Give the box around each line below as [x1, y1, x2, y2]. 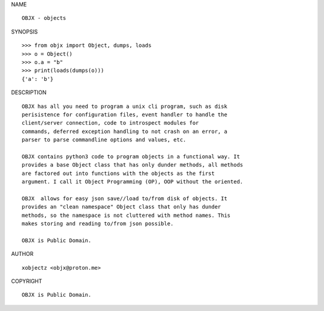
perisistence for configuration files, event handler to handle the [22, 111, 227, 118]
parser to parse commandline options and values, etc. [22, 137, 187, 143]
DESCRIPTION [11, 89, 47, 96]
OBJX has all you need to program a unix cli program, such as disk [22, 102, 227, 110]
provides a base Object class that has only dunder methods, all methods [22, 162, 244, 168]
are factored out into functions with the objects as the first [22, 170, 215, 177]
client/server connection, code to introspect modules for [22, 120, 199, 126]
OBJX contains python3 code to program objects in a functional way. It [22, 153, 240, 160]
